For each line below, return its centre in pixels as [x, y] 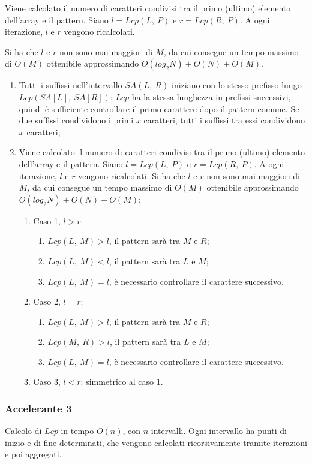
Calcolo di [23, 431]
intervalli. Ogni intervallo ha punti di [219, 431]
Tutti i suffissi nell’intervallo [70, 85]
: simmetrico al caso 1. [122, 382]
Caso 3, [47, 382]
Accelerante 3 [38, 408]
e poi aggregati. [33, 454]
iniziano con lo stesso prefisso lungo [236, 85]
